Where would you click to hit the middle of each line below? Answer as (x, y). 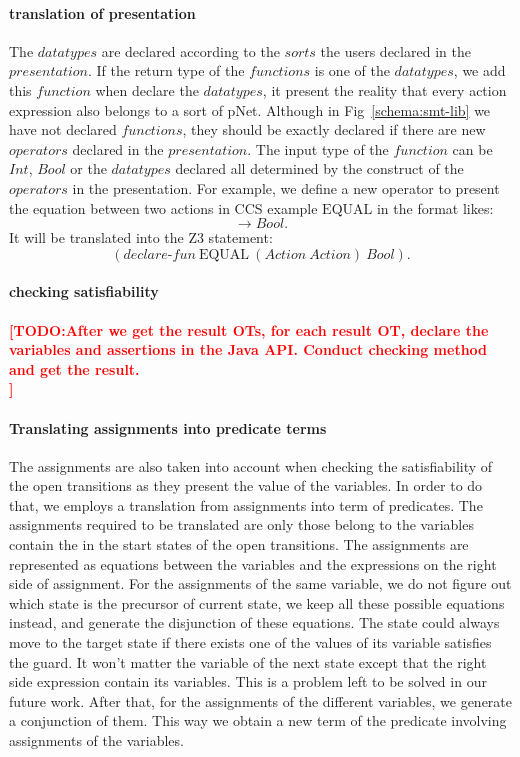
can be (472, 148)
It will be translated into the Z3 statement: (141, 237)
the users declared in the (395, 50)
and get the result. (74, 368)
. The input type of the (318, 148)
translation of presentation (102, 12)
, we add (479, 70)
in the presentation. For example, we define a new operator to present (286, 187)
